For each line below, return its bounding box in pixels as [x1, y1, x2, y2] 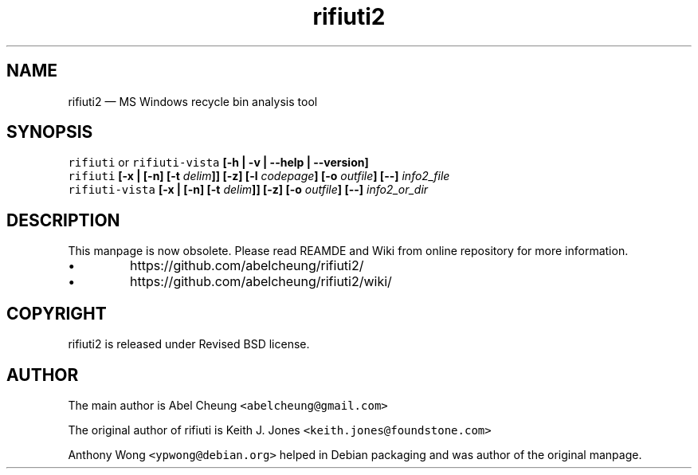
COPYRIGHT [6, 303, 107, 324]
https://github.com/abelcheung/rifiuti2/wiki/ [130, 273, 392, 290]
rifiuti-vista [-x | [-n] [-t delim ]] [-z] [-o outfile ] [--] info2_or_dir [68, 183, 429, 197]
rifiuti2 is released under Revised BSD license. [68, 337, 310, 351]
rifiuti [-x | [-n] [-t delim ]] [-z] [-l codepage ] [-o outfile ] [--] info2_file [68, 169, 450, 183]
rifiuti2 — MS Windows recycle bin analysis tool [68, 94, 318, 108]
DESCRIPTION [6, 210, 120, 230]
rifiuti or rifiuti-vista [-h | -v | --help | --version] [68, 155, 369, 170]
